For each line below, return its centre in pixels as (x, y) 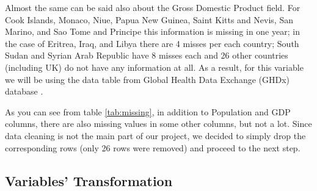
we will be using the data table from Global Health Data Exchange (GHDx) (148, 79)
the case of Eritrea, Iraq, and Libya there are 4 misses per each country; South (152, 43)
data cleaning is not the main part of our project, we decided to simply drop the (155, 135)
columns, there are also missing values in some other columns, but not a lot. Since (158, 124)
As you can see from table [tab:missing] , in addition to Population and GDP (148, 111)
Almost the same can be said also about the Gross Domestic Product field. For (153, 7)
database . (24, 91)
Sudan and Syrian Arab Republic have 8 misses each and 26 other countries (147, 55)
